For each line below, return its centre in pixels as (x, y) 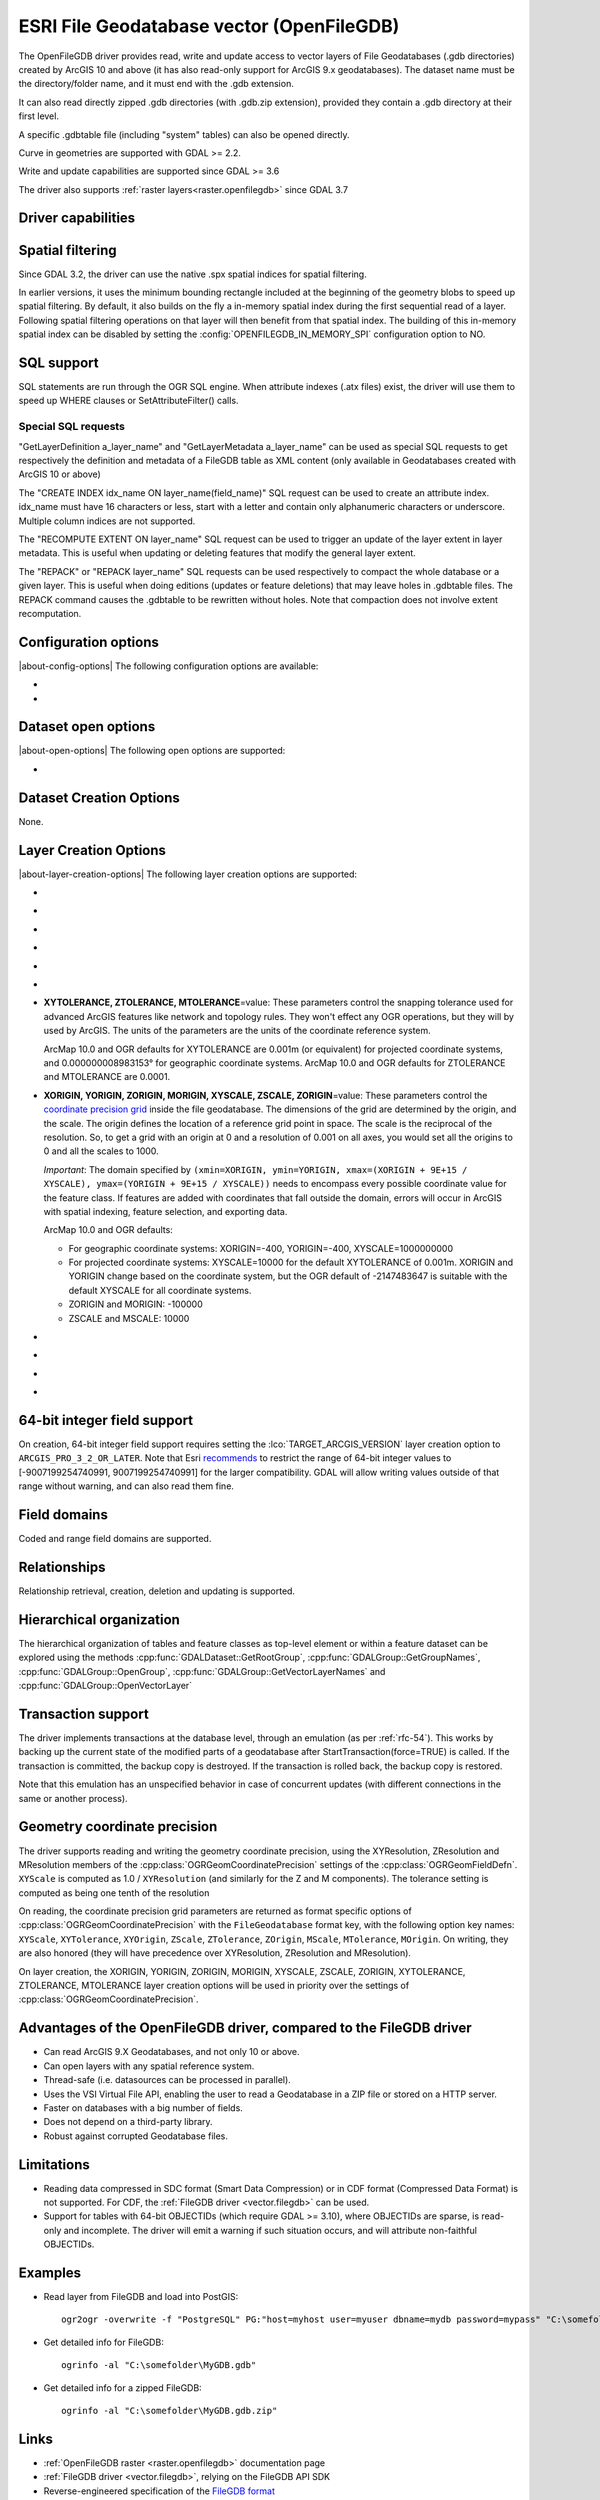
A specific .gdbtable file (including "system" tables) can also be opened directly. (184, 134)
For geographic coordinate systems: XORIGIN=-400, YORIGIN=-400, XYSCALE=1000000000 (261, 1248)
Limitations (54, 2164)
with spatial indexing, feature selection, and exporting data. (165, 1211)
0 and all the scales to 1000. (101, 1151)
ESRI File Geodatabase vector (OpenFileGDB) (209, 26)
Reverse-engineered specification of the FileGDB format (159, 2491)
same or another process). (73, 1798)
